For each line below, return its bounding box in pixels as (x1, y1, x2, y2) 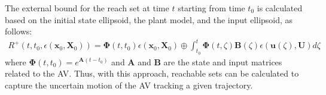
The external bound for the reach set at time (5, 2, 169, 14)
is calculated (257, 2, 303, 14)
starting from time (178, 2, 245, 14)
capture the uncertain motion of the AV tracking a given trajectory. (5, 78, 253, 91)
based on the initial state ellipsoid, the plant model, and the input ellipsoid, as (5, 13, 293, 26)
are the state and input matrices (163, 55, 282, 68)
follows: (5, 25, 32, 37)
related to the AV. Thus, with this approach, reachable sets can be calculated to (5, 67, 299, 80)
